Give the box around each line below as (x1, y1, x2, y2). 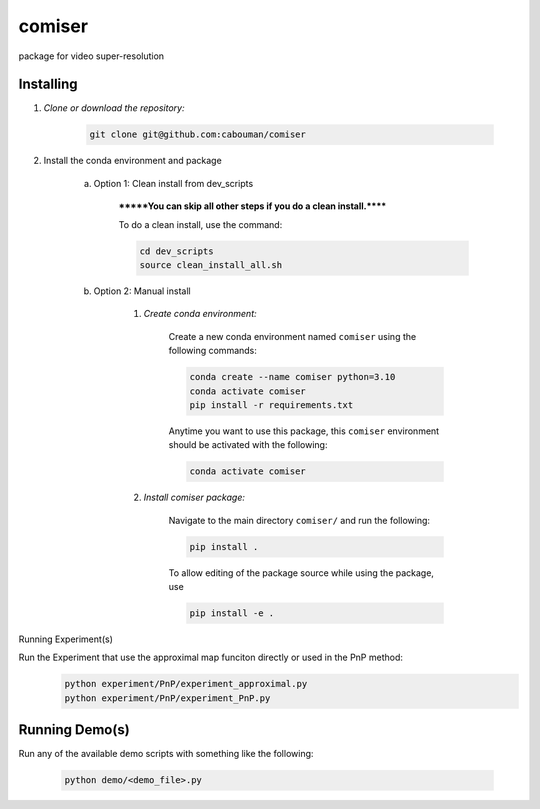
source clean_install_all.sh (139, 259, 283, 270)
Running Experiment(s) (18, 633, 114, 645)
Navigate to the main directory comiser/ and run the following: (168, 514, 430, 526)
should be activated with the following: (168, 439, 328, 451)
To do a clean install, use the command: (118, 218, 283, 230)
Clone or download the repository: (43, 102, 185, 114)
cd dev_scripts (139, 245, 214, 257)
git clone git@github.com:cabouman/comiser (89, 129, 307, 140)
